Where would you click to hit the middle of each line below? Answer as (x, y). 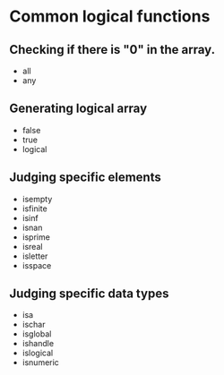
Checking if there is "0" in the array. (112, 50)
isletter (35, 256)
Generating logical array (78, 109)
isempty (37, 199)
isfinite (34, 209)
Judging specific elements (85, 178)
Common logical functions (110, 17)
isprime (36, 237)
